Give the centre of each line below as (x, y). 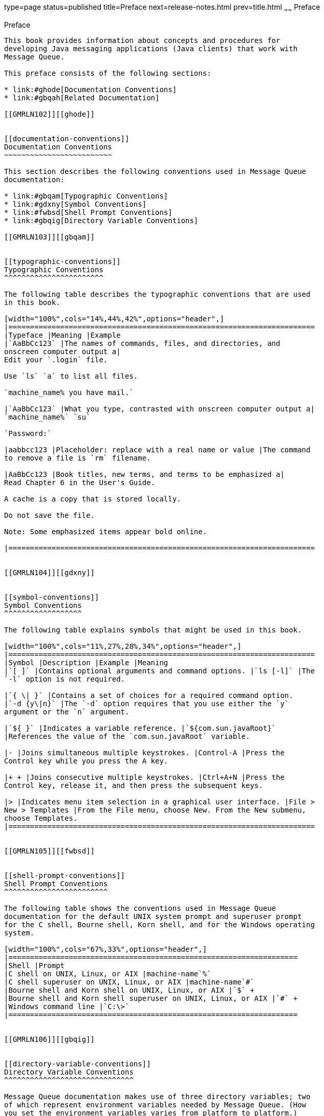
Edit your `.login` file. (56, 359)
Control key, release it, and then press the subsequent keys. (134, 785)
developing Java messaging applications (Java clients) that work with (151, 48)
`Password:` (28, 433)
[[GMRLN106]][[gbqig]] (50, 1039)
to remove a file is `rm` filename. (78, 458)
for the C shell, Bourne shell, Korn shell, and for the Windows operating (159, 924)
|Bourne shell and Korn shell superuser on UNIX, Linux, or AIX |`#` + (151, 998)
